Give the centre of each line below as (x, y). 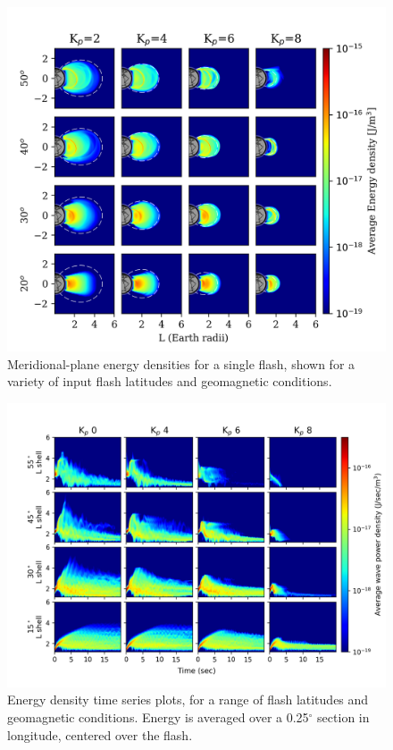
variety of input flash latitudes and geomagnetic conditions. (170, 381)
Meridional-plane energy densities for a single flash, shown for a (181, 363)
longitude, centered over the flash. (100, 734)
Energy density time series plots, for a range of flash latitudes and (188, 699)
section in (343, 717)
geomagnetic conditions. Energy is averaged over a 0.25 (158, 717)
